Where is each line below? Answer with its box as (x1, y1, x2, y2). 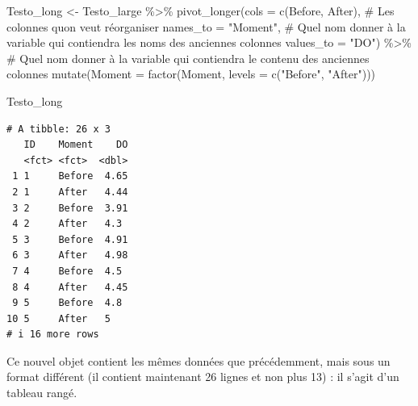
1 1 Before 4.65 (12, 170, 128, 182)
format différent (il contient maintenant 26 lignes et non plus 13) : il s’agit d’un (6, 368, 399, 385)
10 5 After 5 (6, 312, 111, 324)
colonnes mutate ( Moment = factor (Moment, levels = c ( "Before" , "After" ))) (6, 65, 376, 82)
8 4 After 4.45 (12, 281, 128, 293)
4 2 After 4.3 (12, 218, 123, 230)
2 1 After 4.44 (12, 186, 128, 198)
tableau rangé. (6, 384, 77, 401)
